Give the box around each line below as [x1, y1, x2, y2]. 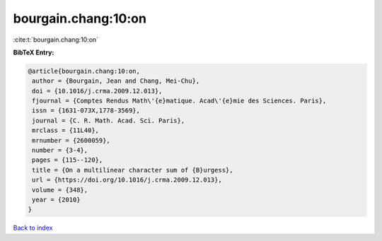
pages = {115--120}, [32, 156, 103, 164]
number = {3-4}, [32, 146, 88, 155]
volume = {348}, [32, 186, 88, 194]
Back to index [13, 223, 53, 233]
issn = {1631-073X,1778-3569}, [32, 107, 141, 114]
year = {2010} [32, 196, 81, 204]
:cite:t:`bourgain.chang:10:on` [13, 35, 99, 44]
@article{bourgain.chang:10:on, [28, 67, 141, 75]
